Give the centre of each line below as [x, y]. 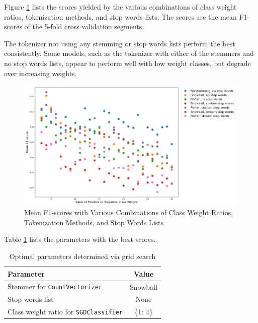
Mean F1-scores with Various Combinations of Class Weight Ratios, [129, 212]
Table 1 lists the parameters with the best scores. [80, 239]
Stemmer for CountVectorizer [55, 286]
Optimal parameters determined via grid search [82, 256]
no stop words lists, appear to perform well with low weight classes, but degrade [127, 63]
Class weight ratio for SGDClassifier [65, 312]
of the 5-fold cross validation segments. [84, 26]
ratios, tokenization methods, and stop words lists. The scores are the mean [120, 16]
